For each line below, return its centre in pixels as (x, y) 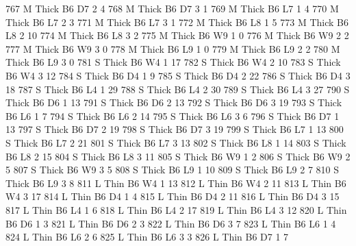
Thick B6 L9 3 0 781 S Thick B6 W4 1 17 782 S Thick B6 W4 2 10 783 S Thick (173, 62)
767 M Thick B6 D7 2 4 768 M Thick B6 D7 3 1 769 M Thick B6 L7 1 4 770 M (172, 8)
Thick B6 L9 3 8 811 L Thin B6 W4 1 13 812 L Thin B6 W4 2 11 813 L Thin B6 (176, 183)
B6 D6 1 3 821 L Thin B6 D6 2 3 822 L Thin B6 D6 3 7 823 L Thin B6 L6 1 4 (171, 223)
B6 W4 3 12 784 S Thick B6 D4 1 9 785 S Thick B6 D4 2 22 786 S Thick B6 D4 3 (178, 75)
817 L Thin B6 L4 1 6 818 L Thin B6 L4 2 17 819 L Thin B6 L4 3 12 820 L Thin (176, 209)
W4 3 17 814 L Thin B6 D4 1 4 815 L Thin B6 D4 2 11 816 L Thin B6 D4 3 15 (173, 196)
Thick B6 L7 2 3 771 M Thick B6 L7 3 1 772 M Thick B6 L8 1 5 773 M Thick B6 (177, 22)
